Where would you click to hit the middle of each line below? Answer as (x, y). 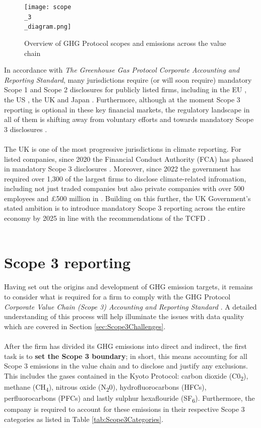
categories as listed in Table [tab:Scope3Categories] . (84, 419)
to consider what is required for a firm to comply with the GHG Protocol (117, 296)
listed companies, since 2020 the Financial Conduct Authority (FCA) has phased (129, 159)
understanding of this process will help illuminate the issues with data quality (124, 316)
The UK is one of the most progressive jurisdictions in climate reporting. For (123, 148)
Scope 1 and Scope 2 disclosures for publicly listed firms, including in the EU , (125, 89)
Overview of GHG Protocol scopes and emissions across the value (125, 43)
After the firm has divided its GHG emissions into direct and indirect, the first (125, 346)
